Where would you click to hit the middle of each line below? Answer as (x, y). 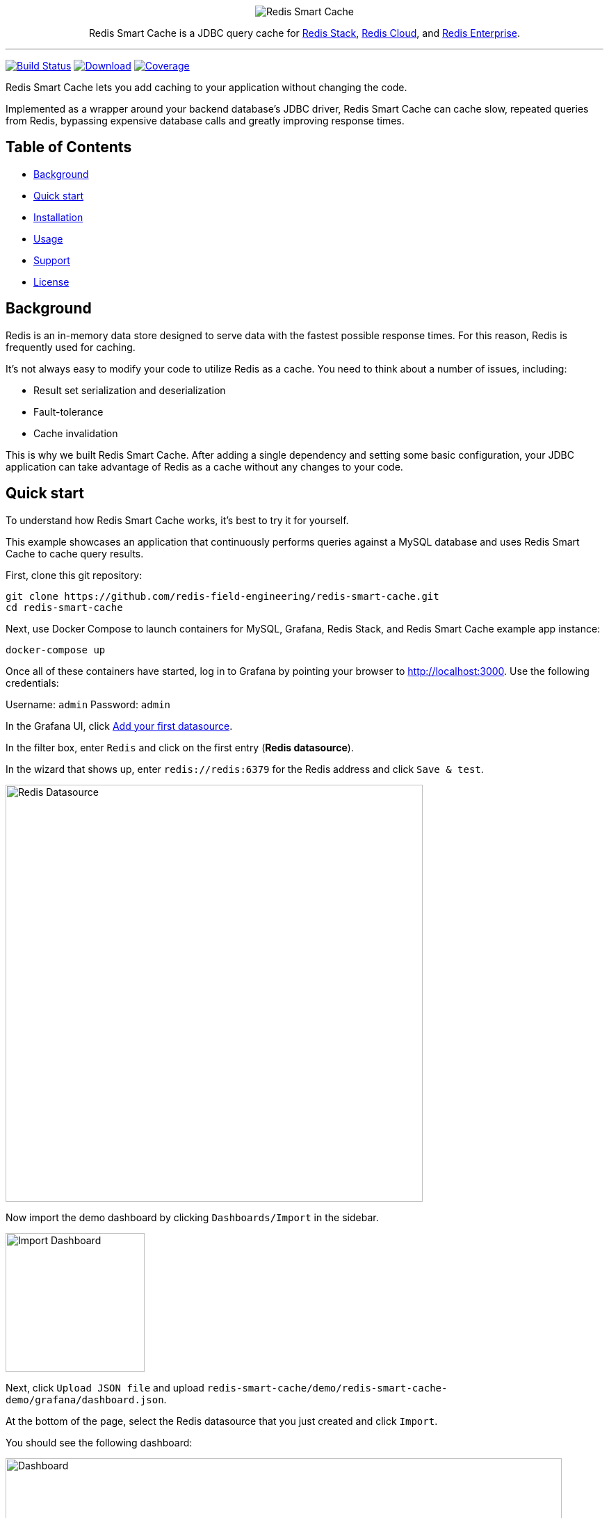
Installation (58, 217)
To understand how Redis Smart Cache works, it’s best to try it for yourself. (177, 520)
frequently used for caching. (71, 347)
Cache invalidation (76, 433)
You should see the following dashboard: (99, 1442)
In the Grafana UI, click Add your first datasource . (119, 726)
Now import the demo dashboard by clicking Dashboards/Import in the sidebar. (192, 1217)
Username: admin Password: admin (88, 704)
